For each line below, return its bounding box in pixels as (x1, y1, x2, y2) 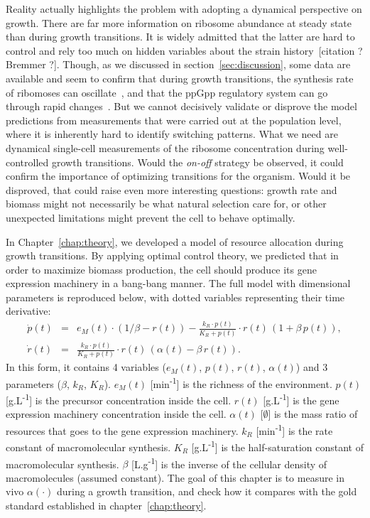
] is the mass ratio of (268, 406, 358, 421)
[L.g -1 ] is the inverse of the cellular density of (131, 454, 327, 471)
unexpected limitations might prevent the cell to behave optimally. (6, 210, 295, 225)
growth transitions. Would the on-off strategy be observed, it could (51, 154, 344, 169)
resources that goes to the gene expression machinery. (6, 423, 239, 438)
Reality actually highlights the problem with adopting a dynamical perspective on (6, 1, 362, 16)
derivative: (6, 303, 51, 318)
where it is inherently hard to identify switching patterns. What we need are (6, 126, 338, 141)
